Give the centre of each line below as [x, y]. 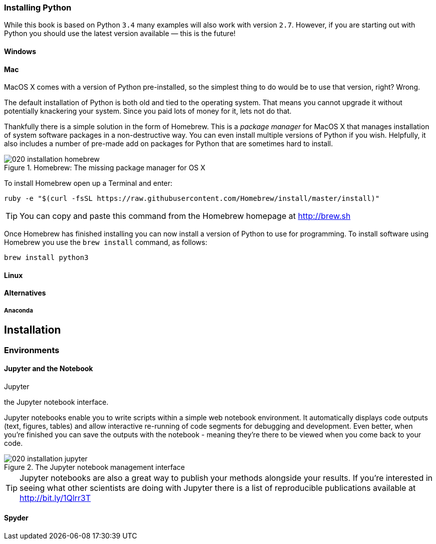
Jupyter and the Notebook [49, 369]
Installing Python [38, 8]
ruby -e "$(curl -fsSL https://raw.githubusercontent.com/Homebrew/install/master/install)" [192, 199]
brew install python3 [46, 258]
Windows [20, 51]
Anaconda [19, 310]
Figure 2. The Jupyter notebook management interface [95, 467]
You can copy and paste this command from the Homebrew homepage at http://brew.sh [185, 216]
